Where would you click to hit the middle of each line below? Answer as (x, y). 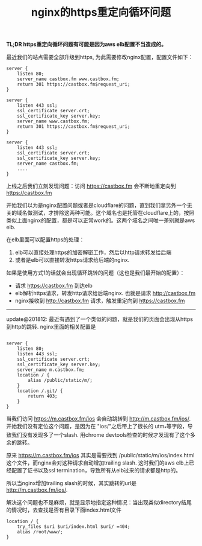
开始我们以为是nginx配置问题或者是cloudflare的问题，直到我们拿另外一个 (97, 205)
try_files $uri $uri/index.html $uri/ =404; (74, 526)
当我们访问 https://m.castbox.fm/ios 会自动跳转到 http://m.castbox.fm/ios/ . (99, 419)
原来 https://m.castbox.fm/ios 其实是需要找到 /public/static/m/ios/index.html (100, 455)
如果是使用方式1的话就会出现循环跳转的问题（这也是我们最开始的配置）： (96, 273)
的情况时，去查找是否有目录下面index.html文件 (64, 510)
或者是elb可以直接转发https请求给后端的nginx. (72, 260)
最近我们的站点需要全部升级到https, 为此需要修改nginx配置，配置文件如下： (100, 57)
